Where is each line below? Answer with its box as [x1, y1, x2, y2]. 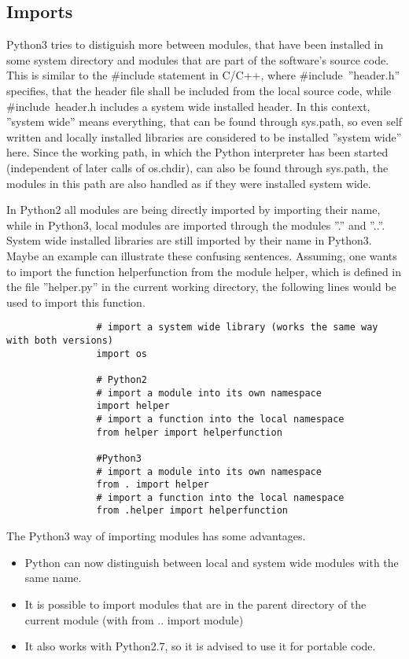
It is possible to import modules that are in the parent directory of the [24, 595, 367, 612]
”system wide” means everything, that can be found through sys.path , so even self [6, 113, 403, 130]
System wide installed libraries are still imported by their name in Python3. [6, 232, 372, 249]
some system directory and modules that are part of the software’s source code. [6, 51, 389, 68]
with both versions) [6, 334, 114, 346]
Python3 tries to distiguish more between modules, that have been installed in [6, 36, 384, 53]
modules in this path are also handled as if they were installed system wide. [6, 175, 371, 191]
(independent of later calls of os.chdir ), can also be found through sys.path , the [6, 159, 389, 175]
